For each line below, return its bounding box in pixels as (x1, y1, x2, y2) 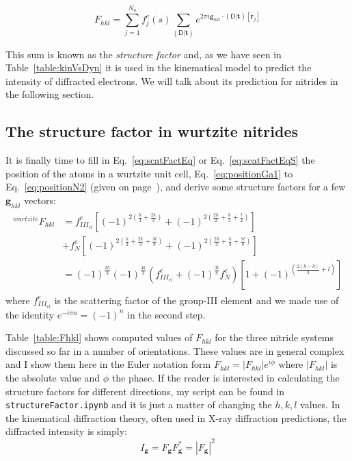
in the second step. (127, 307, 206, 321)
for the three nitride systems (215, 330, 334, 345)
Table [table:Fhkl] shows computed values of (5, 330, 193, 345)
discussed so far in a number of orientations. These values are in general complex (5, 343, 344, 358)
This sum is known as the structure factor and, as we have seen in (5, 47, 282, 61)
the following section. (5, 87, 94, 101)
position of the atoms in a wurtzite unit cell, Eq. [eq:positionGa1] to (5, 166, 293, 180)
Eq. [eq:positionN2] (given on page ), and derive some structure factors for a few (5, 179, 346, 194)
